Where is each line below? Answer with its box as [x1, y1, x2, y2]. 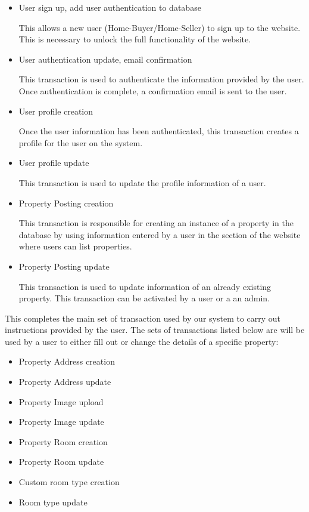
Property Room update [18, 455, 104, 468]
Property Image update [18, 415, 104, 428]
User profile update [18, 156, 89, 169]
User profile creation [18, 104, 93, 117]
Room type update [18, 495, 88, 508]
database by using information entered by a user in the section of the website [18, 228, 301, 240]
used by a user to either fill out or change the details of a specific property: [5, 335, 279, 347]
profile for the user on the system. [18, 136, 143, 149]
